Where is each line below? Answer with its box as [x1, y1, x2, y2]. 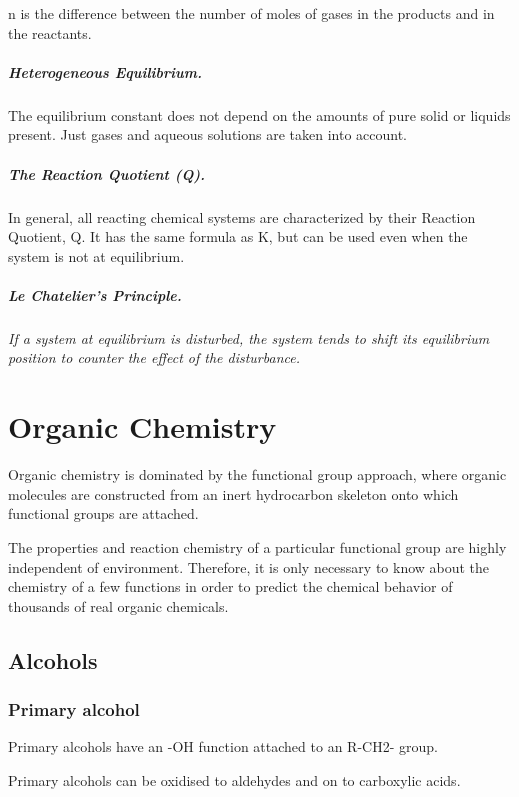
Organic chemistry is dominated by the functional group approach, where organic [8, 464, 507, 485]
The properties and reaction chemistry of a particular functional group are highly [8, 536, 507, 557]
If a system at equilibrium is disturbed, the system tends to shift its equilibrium [8, 327, 490, 348]
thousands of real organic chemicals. [8, 595, 229, 616]
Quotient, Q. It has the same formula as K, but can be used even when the [8, 226, 468, 247]
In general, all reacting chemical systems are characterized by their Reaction [8, 206, 476, 227]
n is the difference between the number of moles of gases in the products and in [8, 3, 495, 23]
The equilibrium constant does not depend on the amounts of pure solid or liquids [8, 104, 511, 125]
